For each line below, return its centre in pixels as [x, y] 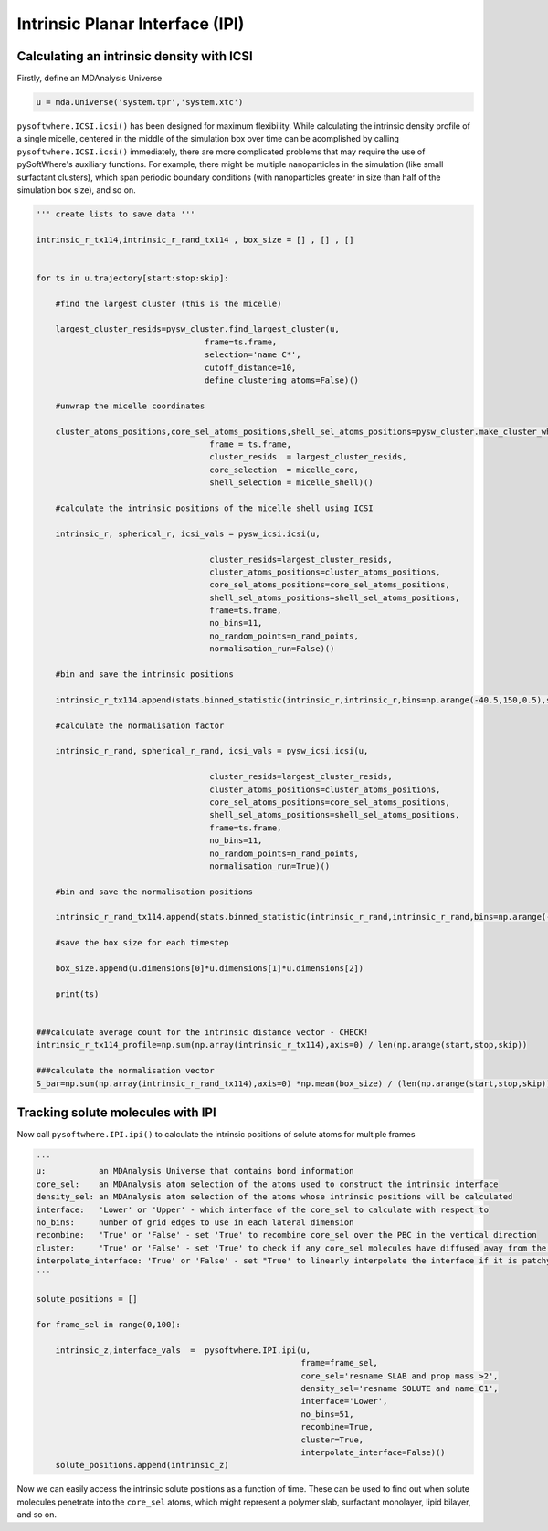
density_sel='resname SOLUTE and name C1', [400, 1389]
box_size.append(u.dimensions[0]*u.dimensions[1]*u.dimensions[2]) [210, 969]
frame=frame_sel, [340, 1363]
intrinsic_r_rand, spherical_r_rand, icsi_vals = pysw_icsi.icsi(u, [212, 751]
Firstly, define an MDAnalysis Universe [90, 79]
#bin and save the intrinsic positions [145, 675]
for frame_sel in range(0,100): [109, 1325]
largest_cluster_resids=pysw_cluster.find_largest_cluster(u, [197, 329]
